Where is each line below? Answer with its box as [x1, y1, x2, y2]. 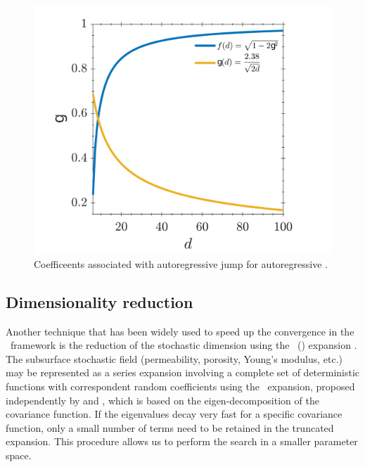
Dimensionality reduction [6, 290, 193, 312]
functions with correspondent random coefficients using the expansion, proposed [6, 378, 355, 393]
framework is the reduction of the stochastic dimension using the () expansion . [10, 338, 357, 352]
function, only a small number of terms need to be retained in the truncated [6, 420, 334, 435]
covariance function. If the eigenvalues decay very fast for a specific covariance [6, 407, 342, 421]
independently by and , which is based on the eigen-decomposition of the [6, 392, 319, 407]
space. [6, 447, 32, 462]
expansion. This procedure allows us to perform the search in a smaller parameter [6, 434, 358, 449]
